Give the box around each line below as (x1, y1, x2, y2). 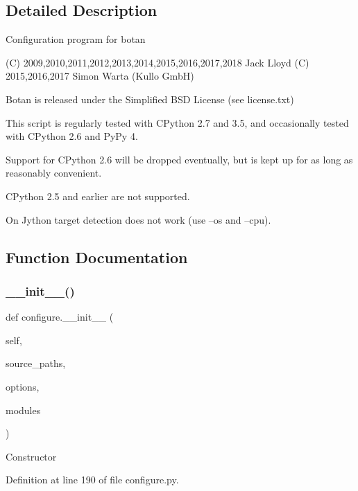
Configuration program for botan (6, 32, 146, 46)
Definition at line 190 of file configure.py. (6, 472, 179, 487)
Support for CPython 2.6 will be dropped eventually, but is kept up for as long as (6, 152, 353, 166)
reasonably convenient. (6, 166, 102, 180)
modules (6, 402, 41, 417)
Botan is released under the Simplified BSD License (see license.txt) (6, 91, 294, 106)
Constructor (6, 449, 57, 463)
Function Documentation (6, 246, 188, 267)
